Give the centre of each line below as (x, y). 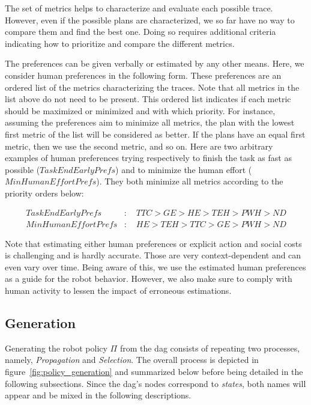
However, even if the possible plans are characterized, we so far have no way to (150, 20)
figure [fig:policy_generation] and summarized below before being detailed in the (154, 371)
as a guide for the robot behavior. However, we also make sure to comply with (149, 279)
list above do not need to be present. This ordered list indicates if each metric (148, 99)
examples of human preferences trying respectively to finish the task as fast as (148, 158)
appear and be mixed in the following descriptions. (98, 395)
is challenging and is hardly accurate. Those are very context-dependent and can (153, 255)
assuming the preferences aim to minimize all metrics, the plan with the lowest (150, 122)
